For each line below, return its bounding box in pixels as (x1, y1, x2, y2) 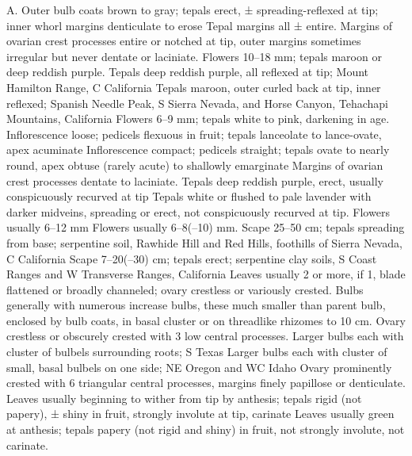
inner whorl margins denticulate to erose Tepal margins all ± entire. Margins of (6, 17, 393, 33)
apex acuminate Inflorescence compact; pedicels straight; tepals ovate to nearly (6, 141, 390, 158)
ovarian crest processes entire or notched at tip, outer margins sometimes (6, 33, 361, 49)
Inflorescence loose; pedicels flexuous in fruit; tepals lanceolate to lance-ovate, (6, 125, 382, 142)
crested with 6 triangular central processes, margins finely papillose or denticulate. (6, 374, 406, 391)
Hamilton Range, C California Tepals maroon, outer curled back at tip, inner (6, 79, 381, 95)
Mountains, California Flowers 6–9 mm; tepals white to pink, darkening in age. (6, 110, 390, 127)
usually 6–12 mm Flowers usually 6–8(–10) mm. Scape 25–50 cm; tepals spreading (6, 219, 405, 236)
